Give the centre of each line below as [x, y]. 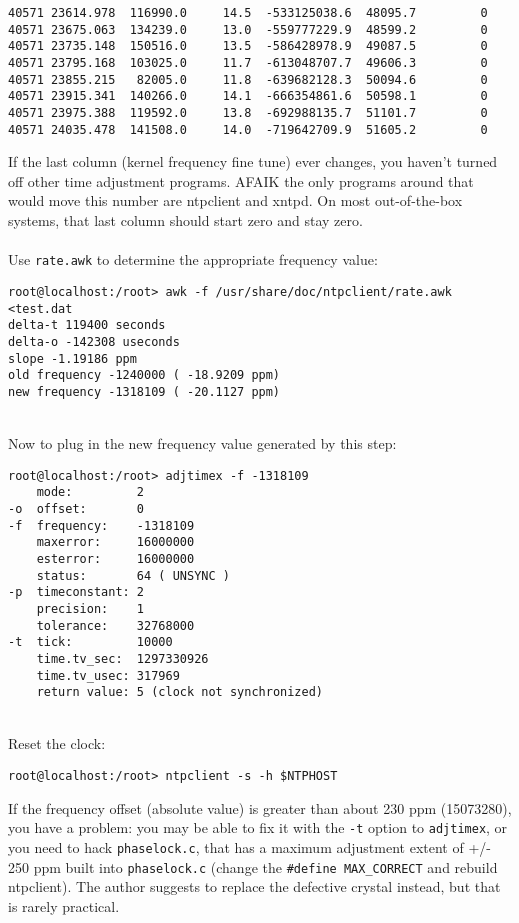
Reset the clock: [57, 743]
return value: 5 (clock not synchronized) [179, 692]
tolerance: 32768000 [115, 625]
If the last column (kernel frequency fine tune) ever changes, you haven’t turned [253, 161]
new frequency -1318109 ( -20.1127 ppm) [144, 391]
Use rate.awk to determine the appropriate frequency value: [193, 259]
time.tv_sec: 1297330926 [122, 658]
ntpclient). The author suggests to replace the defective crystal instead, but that [254, 886]
